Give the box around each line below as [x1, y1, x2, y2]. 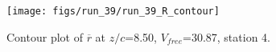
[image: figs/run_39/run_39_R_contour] [6, 6, 220, 17]
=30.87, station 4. [183, 28, 270, 45]
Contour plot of [6, 28, 83, 45]
